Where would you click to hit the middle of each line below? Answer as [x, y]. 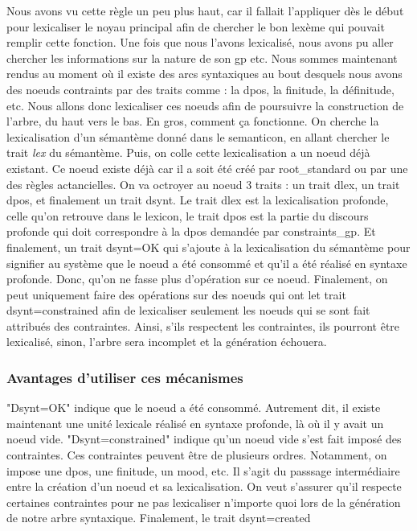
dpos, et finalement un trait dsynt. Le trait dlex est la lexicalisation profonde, [198, 200]
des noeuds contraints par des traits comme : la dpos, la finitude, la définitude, [200, 89]
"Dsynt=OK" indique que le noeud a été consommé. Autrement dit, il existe [194, 408]
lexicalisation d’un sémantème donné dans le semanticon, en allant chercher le [198, 136]
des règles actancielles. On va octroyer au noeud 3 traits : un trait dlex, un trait [203, 184]
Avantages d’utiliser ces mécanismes [125, 377]
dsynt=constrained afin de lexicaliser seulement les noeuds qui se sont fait [188, 310]
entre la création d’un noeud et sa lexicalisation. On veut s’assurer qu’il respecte [204, 486]
